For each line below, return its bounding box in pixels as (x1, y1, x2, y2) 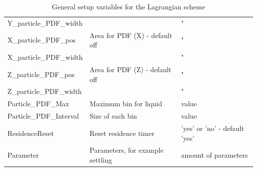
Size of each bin (89, 111, 137, 121)
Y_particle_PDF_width (7, 17, 83, 28)
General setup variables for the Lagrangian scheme (52, 1, 205, 11)
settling (89, 154, 112, 165)
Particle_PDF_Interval (7, 111, 79, 121)
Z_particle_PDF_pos (7, 69, 75, 79)
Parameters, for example (89, 145, 164, 155)
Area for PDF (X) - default (89, 30, 172, 40)
